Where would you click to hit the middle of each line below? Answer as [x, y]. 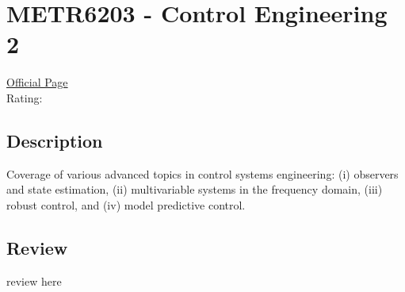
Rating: [25, 97]
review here [34, 280]
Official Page [37, 82]
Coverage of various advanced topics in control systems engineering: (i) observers [202, 173]
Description [55, 140]
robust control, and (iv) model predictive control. [126, 204]
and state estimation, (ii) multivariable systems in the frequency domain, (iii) [195, 189]
